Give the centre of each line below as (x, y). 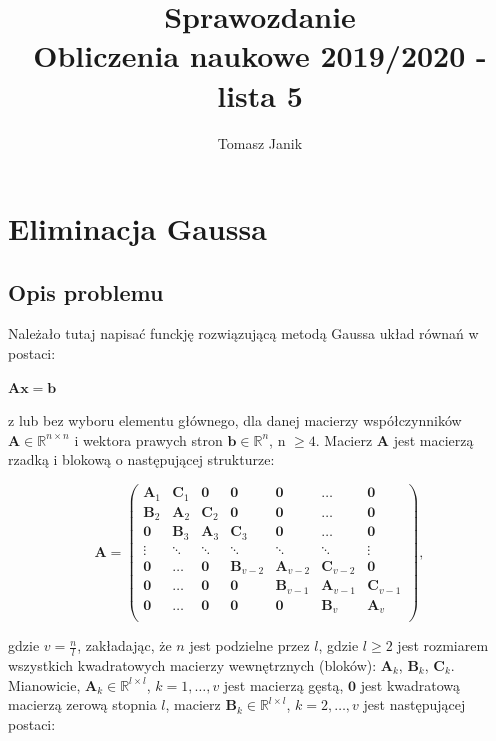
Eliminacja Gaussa (137, 228)
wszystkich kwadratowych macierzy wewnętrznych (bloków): (192, 664)
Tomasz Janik (260, 142)
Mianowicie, (44, 684)
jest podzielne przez (249, 645)
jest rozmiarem (443, 645)
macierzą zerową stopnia (82, 704)
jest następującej (414, 704)
